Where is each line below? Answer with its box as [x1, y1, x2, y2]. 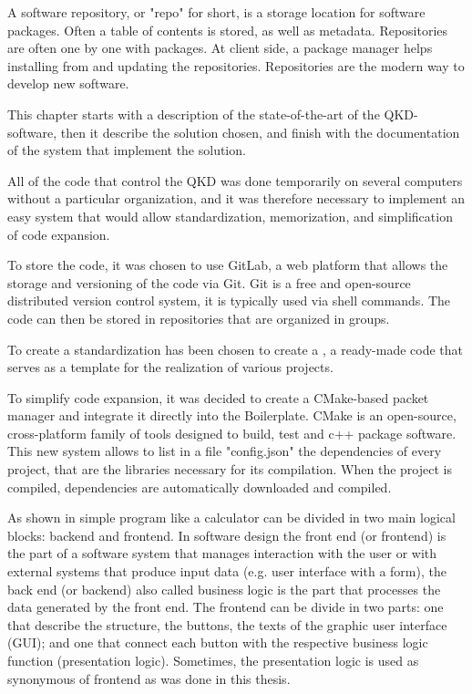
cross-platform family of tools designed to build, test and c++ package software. [7, 423, 457, 442]
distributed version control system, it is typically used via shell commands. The [7, 291, 451, 310]
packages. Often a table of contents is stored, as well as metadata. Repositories [7, 20, 448, 39]
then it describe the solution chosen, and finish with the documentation [60, 122, 460, 141]
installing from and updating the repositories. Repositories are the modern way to [7, 56, 465, 75]
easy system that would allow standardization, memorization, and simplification [7, 206, 453, 225]
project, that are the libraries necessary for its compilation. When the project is [7, 460, 452, 479]
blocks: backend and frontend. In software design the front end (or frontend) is [7, 525, 446, 544]
